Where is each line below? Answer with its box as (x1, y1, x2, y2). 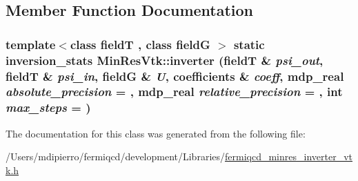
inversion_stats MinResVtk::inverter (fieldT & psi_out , (6, 51, 324, 68)
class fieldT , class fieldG (70, 35, 210, 53)
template (6, 35, 56, 53)
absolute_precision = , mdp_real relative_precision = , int (6, 83, 343, 100)
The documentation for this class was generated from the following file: (6, 126, 306, 140)
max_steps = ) (6, 99, 91, 116)
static (233, 35, 265, 53)
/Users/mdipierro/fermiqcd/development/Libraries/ (6, 149, 226, 164)
